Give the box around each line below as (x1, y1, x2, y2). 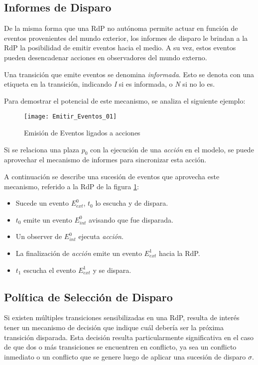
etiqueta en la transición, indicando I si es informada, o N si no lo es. (4, 79, 215, 89)
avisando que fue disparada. (89, 214, 173, 225)
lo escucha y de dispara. (95, 198, 168, 208)
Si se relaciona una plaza (4, 144, 80, 154)
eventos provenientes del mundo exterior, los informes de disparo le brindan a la (4, 32, 248, 43)
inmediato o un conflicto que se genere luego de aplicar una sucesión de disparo (4, 351, 246, 362)
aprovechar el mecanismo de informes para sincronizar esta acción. (4, 154, 207, 165)
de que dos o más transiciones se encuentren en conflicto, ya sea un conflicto (4, 342, 237, 352)
